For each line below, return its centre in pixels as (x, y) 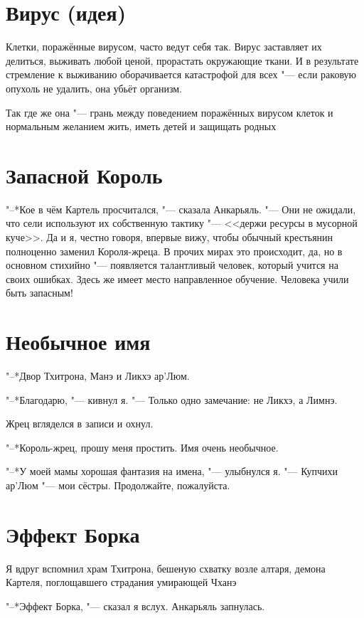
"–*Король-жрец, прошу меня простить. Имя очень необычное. (142, 447)
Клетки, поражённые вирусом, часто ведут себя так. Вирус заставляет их (164, 47)
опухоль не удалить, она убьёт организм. (94, 88)
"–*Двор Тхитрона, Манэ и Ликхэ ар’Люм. (98, 376)
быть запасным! (39, 293)
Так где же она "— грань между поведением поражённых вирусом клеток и (170, 112)
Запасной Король (84, 175)
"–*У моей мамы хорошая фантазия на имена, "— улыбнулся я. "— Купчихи (172, 471)
